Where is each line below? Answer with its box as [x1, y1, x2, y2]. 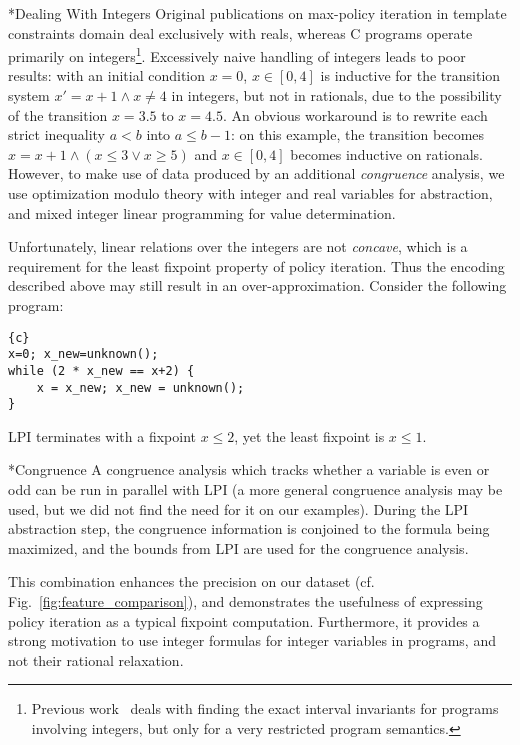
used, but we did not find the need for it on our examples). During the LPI [8, 498, 469, 519]
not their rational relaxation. [8, 649, 184, 670]
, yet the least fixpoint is [234, 425, 385, 446]
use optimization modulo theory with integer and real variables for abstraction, [8, 183, 493, 203]
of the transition [8, 104, 108, 125]
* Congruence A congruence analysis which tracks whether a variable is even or [8, 459, 490, 480]
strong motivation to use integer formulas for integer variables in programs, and [8, 630, 496, 651]
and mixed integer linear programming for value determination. [8, 202, 396, 223]
